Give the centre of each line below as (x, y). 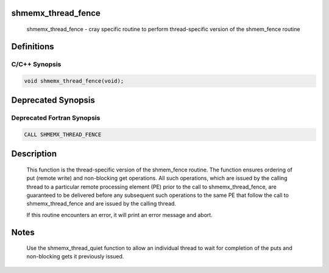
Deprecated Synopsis (53, 100)
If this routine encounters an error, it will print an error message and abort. (119, 215)
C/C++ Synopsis (36, 64)
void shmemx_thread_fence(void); (74, 81)
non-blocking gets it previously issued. (75, 257)
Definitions (33, 47)
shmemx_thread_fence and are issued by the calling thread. (101, 204)
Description (34, 154)
